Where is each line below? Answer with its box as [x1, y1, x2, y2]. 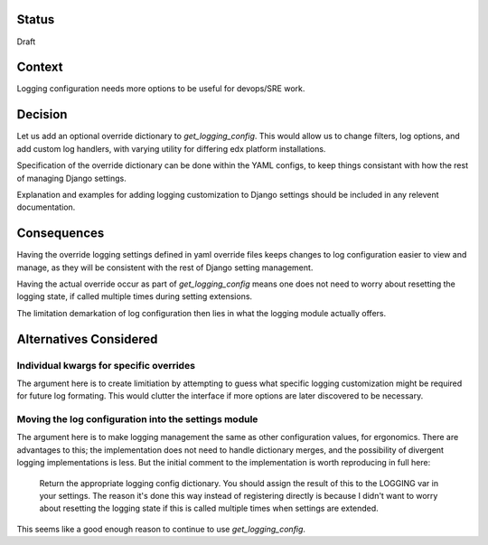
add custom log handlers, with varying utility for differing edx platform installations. [16, 143, 326, 154]
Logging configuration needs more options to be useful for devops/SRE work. [16, 83, 305, 94]
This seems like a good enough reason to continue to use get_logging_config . [16, 523, 306, 534]
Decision [16, 107, 68, 122]
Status [16, 12, 55, 27]
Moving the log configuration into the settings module [16, 413, 258, 426]
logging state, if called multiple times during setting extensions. [16, 291, 253, 302]
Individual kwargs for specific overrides [16, 359, 196, 371]
